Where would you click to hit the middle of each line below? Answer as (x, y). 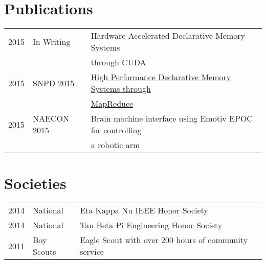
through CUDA (118, 62)
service (92, 252)
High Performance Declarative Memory (161, 77)
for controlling (116, 130)
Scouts (45, 252)
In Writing (52, 41)
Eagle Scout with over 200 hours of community (164, 240)
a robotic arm (115, 145)
